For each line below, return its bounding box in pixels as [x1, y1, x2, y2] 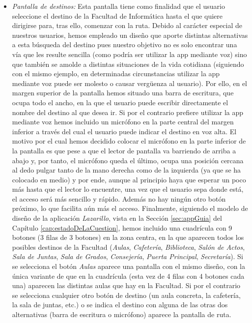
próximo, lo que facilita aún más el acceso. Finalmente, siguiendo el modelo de [12, 203, 248, 213]
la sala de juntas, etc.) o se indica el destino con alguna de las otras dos [12, 299, 228, 310]
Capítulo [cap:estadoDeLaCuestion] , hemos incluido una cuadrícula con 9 [12, 222, 232, 233]
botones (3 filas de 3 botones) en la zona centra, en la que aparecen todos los [12, 232, 244, 242]
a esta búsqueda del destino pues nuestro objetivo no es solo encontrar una [12, 39, 237, 50]
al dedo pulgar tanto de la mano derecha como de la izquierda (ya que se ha [12, 165, 241, 175]
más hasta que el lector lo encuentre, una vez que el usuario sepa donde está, [12, 184, 244, 194]
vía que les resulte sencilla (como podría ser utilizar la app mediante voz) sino [12, 49, 247, 59]
